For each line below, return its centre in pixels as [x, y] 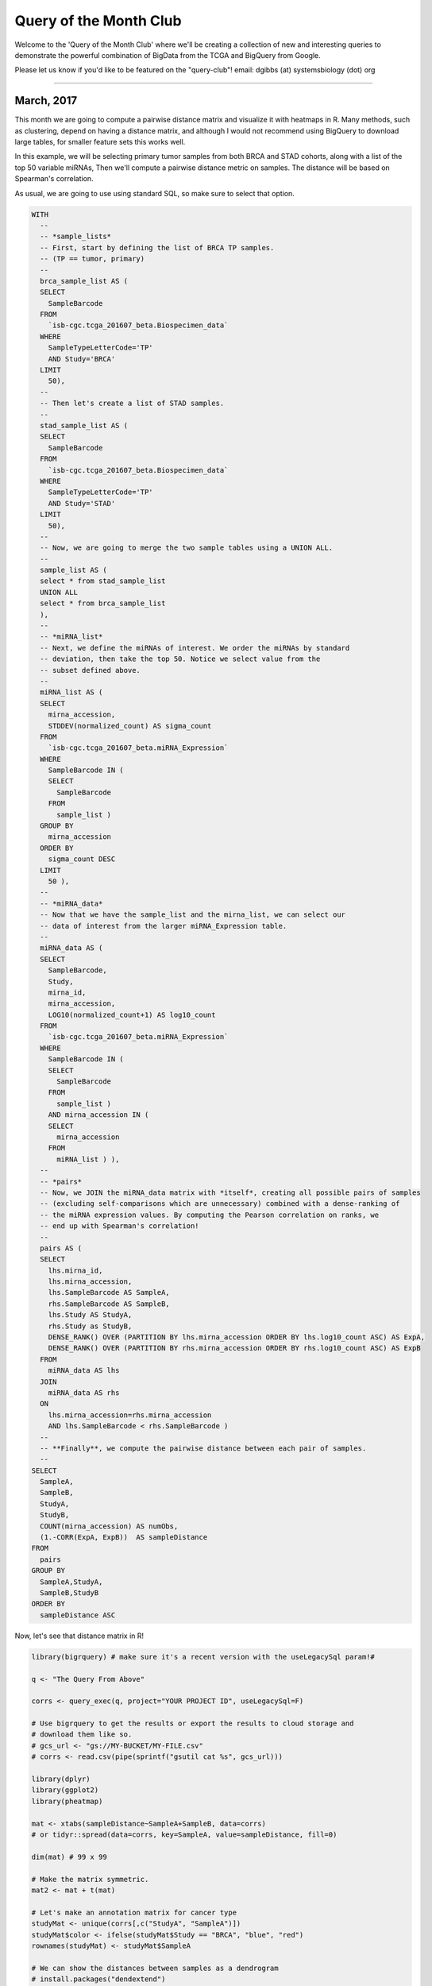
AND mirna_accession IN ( [98, 1115]
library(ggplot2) [65, 1790]
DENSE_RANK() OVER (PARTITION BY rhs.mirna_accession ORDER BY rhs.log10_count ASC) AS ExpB [234, 1348]
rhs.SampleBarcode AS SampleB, [109, 1304]
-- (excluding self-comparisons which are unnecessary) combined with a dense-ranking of [220, 1204]
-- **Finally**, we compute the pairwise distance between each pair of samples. [203, 1448]
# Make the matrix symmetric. [90, 1879]
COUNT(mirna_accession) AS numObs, [109, 1526]
